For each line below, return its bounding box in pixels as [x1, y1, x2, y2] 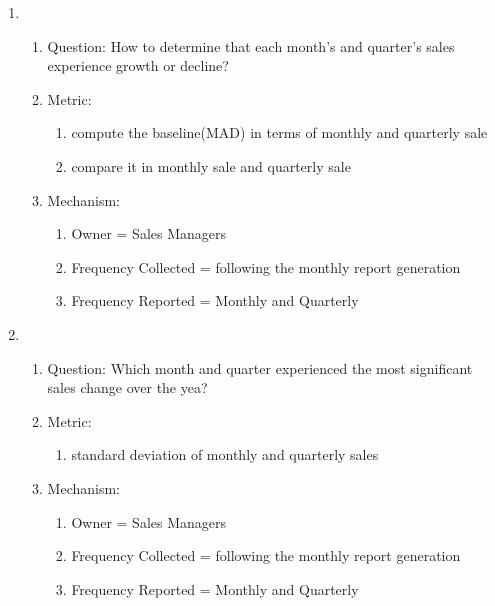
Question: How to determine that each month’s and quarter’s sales [47, 35, 455, 56]
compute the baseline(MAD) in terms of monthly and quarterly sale [71, 122, 488, 143]
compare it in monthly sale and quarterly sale [71, 155, 351, 176]
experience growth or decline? [47, 55, 229, 76]
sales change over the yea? [47, 377, 208, 398]
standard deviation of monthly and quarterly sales [71, 444, 379, 465]
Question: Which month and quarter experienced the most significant [47, 357, 473, 378]
